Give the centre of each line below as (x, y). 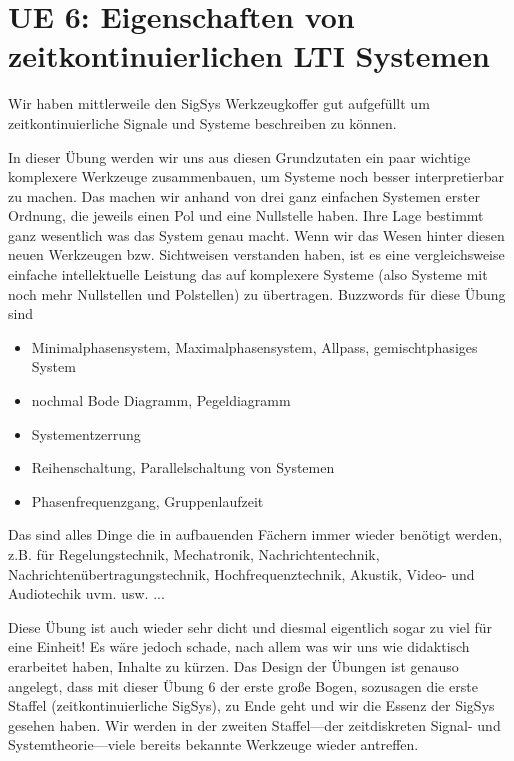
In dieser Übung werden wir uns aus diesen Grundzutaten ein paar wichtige (239, 156)
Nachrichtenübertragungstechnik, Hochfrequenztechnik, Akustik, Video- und (241, 573)
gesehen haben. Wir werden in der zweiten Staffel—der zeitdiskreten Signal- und (254, 724)
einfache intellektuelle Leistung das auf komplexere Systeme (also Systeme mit (248, 274)
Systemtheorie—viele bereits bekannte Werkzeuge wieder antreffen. (213, 744)
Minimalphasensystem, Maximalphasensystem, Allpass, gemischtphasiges (254, 346)
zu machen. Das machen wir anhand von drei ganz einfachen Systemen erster (244, 195)
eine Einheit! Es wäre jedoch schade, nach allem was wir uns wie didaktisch (239, 646)
